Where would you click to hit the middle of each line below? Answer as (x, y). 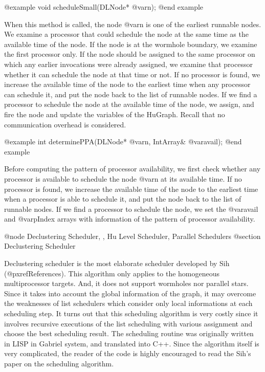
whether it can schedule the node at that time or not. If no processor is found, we (132, 74)
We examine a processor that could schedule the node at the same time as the (126, 34)
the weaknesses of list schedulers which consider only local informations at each (128, 303)
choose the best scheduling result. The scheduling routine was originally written (129, 333)
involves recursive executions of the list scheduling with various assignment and (128, 323)
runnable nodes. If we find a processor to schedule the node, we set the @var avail (131, 209)
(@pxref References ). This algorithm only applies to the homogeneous (112, 273)
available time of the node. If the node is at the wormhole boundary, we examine (131, 44)
